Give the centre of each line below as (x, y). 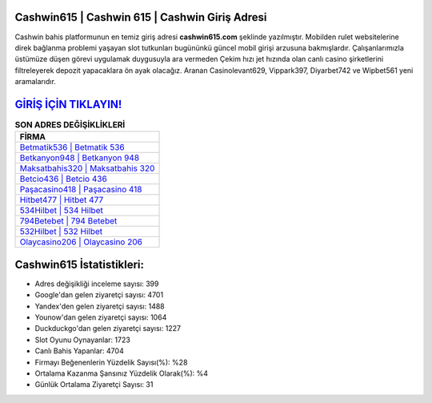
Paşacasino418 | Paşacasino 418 (81, 190)
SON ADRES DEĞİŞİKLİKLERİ (70, 125)
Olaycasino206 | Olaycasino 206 (81, 242)
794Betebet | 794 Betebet (68, 221)
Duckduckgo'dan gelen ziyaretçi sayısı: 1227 (108, 328)
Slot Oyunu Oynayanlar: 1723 (83, 340)
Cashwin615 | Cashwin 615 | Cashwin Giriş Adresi (141, 17)
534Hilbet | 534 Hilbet (61, 211)
